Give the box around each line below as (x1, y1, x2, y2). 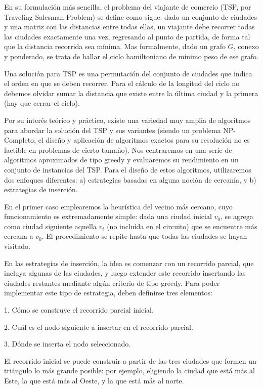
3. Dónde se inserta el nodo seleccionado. (4, 338, 131, 349)
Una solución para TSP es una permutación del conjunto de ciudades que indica (4, 68, 252, 78)
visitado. (4, 241, 30, 251)
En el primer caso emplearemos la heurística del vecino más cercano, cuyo (4, 201, 233, 211)
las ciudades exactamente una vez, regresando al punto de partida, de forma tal (4, 31, 250, 41)
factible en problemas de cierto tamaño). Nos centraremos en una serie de (4, 144, 232, 155)
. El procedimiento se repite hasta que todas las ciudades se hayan (41, 231, 247, 241)
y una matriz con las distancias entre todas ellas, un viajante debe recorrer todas (4, 21, 255, 32)
